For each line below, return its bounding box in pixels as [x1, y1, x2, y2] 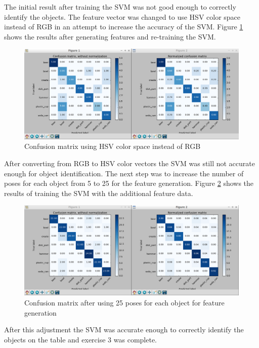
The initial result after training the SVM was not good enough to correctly [4, 2, 236, 12]
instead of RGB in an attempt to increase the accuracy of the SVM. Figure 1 [4, 21, 243, 32]
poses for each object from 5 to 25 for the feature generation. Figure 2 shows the [4, 178, 254, 188]
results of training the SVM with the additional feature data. [4, 187, 193, 198]
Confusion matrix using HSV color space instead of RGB [24, 141, 201, 151]
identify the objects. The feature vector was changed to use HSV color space [4, 11, 241, 22]
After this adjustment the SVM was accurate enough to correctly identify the [4, 324, 244, 335]
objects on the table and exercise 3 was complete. [4, 334, 157, 344]
